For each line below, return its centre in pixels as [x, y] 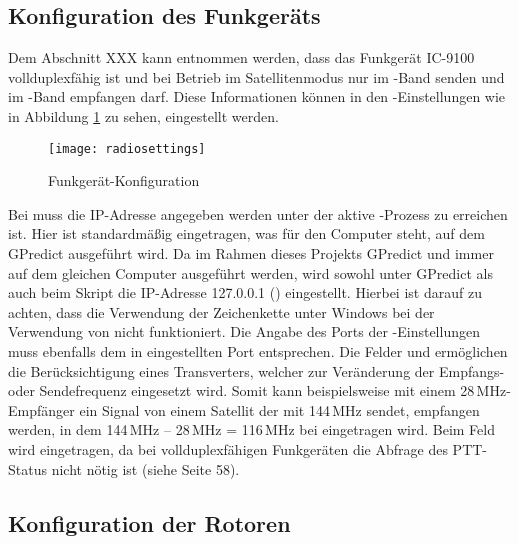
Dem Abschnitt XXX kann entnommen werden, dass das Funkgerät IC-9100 [241, 57]
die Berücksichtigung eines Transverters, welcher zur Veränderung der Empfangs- [256, 370]
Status [27, 468]
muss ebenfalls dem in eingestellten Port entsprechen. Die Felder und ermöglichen [258, 350]
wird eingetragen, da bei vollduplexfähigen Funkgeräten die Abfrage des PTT [245, 448]
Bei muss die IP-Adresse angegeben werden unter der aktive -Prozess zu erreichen [258, 213]
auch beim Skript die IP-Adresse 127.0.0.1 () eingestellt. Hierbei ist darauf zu [245, 292]
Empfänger [41, 409]
